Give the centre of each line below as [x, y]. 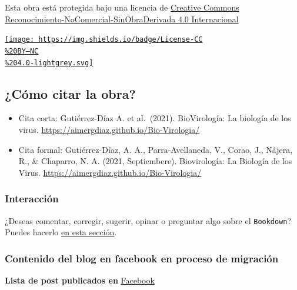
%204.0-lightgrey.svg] [49, 63]
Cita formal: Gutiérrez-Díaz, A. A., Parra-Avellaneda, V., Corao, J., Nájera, [156, 149]
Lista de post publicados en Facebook [80, 280]
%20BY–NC [22, 51]
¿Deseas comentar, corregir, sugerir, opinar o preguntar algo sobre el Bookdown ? [148, 220]
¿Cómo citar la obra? [70, 93]
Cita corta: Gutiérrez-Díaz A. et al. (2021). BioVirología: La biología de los [155, 118]
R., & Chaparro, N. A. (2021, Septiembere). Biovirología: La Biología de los [155, 161]
